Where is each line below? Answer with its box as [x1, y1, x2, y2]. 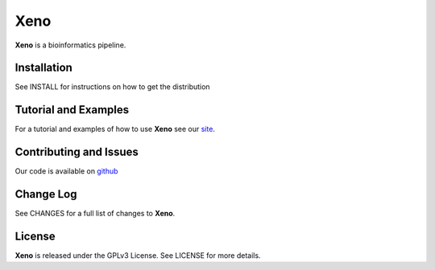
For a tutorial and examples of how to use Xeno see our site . [14, 125, 215, 134]
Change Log [14, 187, 77, 201]
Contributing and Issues [14, 145, 139, 159]
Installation [14, 61, 72, 75]
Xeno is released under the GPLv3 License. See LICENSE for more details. [14, 251, 261, 260]
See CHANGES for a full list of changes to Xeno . [14, 209, 176, 219]
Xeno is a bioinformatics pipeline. [14, 40, 126, 50]
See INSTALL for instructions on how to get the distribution [14, 82, 210, 92]
